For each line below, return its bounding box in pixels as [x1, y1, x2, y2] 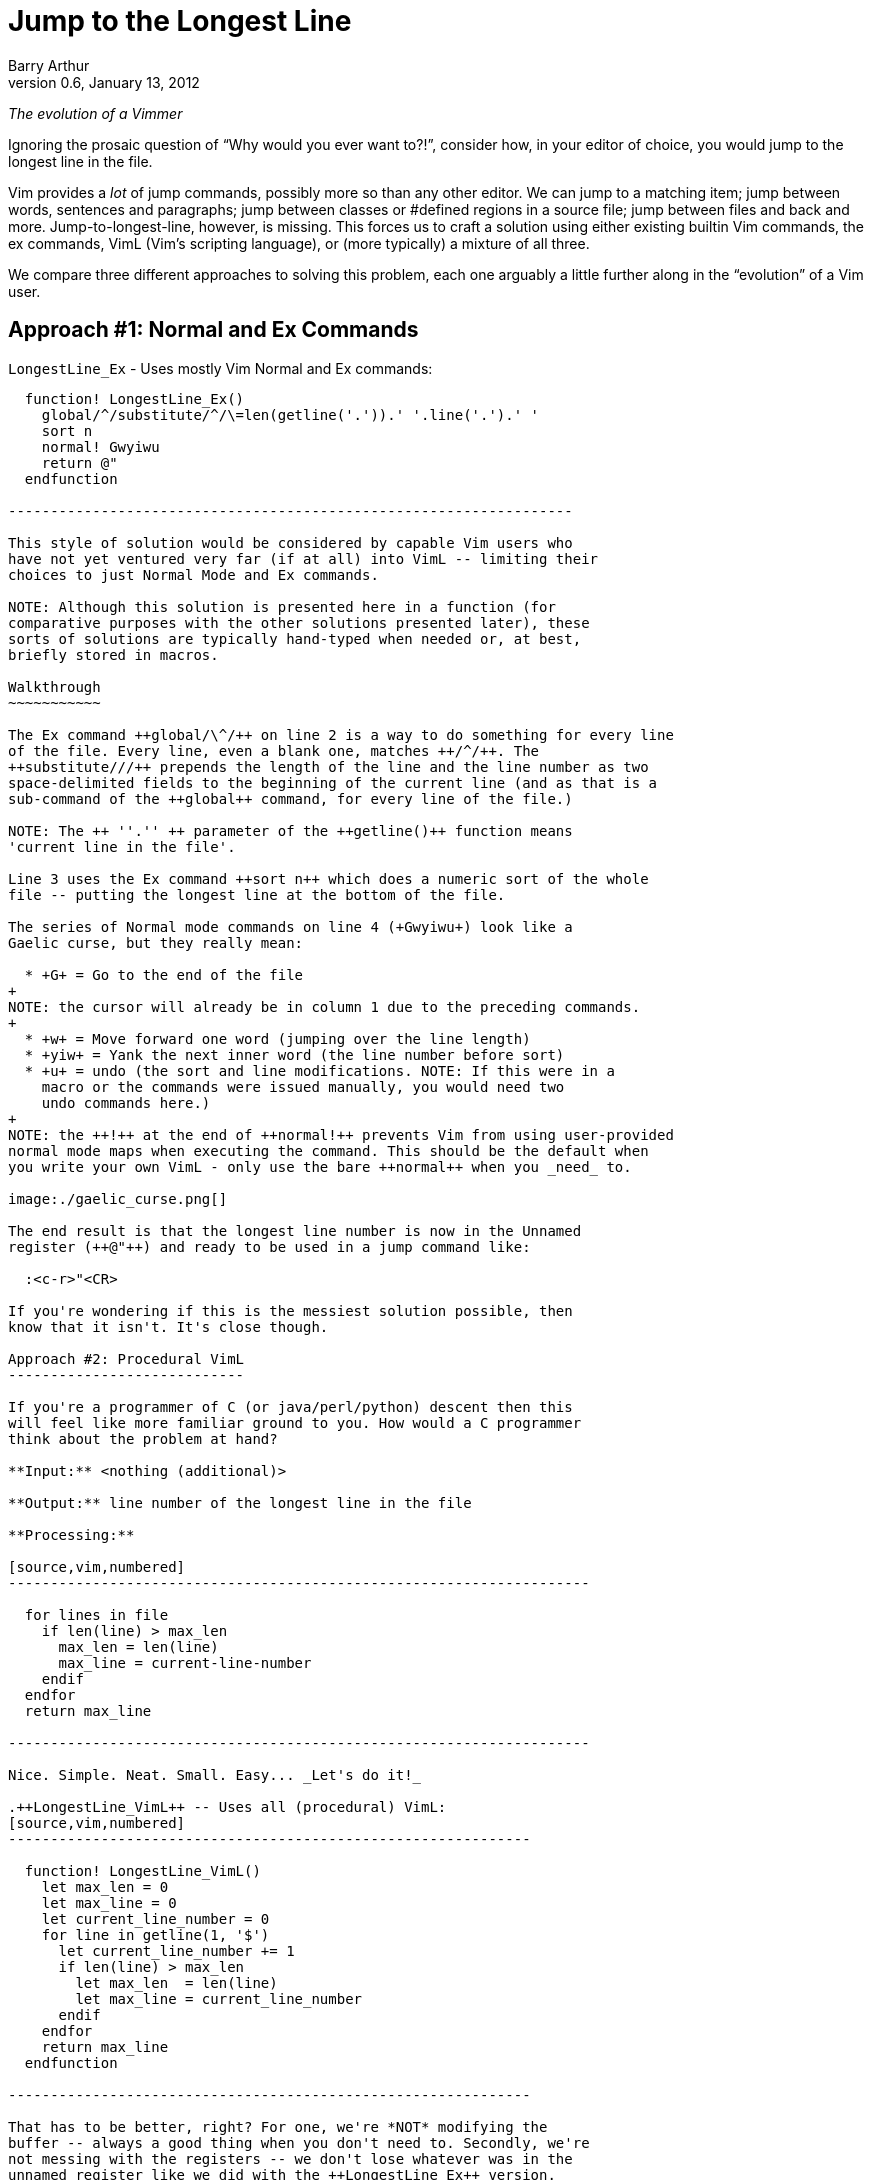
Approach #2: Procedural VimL [8, 1350, 245, 1367]
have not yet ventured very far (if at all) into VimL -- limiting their [8, 550, 599, 567]
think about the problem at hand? [8, 1430, 278, 1447]
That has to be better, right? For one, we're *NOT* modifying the [8, 2118, 548, 2135]
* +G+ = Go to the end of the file [24, 966, 304, 983]
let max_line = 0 [41, 1894, 177, 1911]
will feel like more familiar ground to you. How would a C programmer [8, 1414, 582, 1431]
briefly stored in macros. [8, 646, 219, 663]
